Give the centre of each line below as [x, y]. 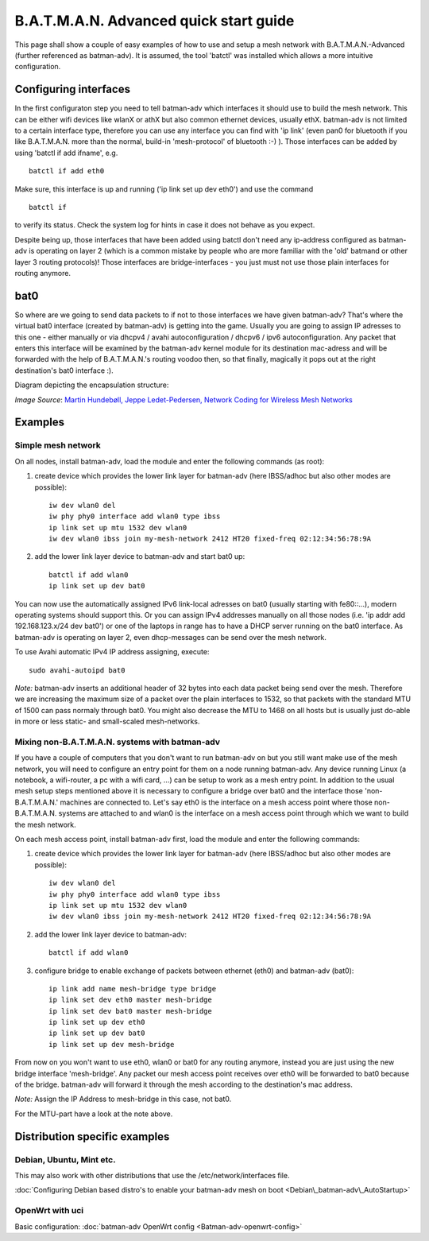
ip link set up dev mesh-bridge [112, 1044]
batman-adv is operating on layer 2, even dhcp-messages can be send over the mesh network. [171, 637]
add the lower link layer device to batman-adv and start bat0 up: [140, 557]
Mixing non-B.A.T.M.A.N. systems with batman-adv [118, 742]
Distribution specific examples [92, 1136]
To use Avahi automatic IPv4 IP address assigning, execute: [112, 652]
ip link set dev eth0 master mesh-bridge [130, 1000]
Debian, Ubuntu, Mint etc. [65, 1159]
